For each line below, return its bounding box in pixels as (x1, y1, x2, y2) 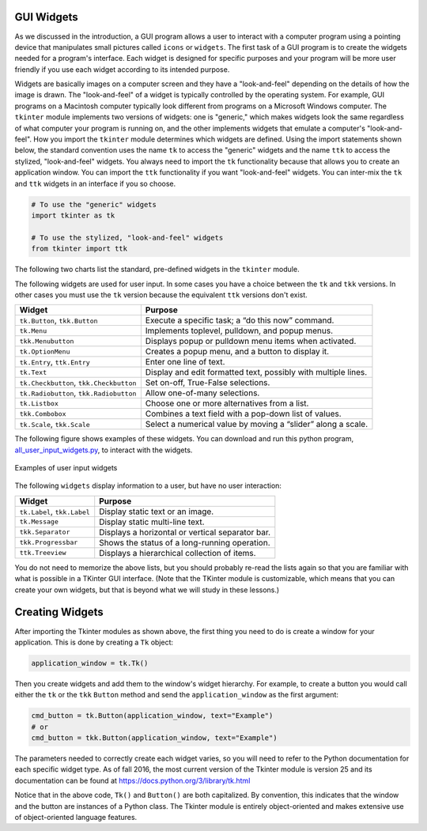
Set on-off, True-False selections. (145, 377, 270, 388)
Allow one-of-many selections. (145, 387, 260, 399)
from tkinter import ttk (31, 244, 128, 253)
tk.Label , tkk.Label (19, 506, 90, 517)
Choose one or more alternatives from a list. (145, 398, 309, 409)
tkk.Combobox (19, 410, 66, 418)
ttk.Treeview (19, 549, 66, 557)
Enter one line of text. (145, 357, 225, 368)
